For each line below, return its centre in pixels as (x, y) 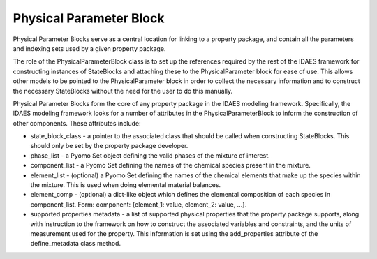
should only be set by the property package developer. (109, 146)
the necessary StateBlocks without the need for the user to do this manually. (123, 91)
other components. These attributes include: (77, 123)
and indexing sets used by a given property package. (89, 48)
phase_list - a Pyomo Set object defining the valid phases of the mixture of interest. (150, 155)
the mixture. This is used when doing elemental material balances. (126, 185)
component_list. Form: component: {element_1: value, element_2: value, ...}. (139, 204)
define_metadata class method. (76, 244)
